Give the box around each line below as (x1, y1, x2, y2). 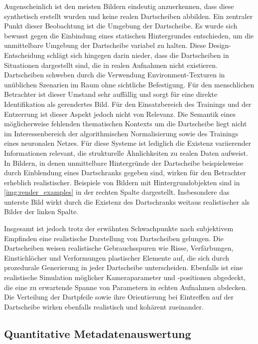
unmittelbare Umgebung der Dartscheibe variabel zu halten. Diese (4, 40, 206, 50)
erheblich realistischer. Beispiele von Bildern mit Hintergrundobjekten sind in (4, 177, 240, 187)
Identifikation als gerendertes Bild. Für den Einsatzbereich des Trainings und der (4, 98, 252, 109)
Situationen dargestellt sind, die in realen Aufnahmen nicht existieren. (4, 59, 218, 70)
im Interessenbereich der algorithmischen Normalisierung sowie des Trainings (4, 128, 239, 138)
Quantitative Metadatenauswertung (4, 326, 191, 341)
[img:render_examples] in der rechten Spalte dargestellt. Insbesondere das (4, 187, 230, 197)
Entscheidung (4, 49, 45, 60)
